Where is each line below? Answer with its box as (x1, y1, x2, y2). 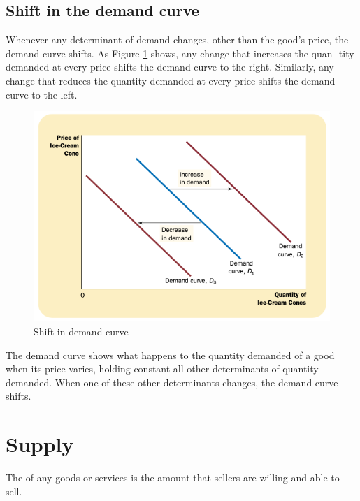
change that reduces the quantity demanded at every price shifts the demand (6, 73, 336, 87)
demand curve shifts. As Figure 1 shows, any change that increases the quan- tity (6, 45, 354, 60)
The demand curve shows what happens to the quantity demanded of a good (6, 347, 335, 362)
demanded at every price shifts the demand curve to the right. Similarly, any (6, 59, 334, 74)
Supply (6, 430, 74, 458)
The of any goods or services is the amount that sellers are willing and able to (6, 470, 340, 484)
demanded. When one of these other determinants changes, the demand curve (6, 375, 338, 389)
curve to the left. (6, 87, 78, 101)
